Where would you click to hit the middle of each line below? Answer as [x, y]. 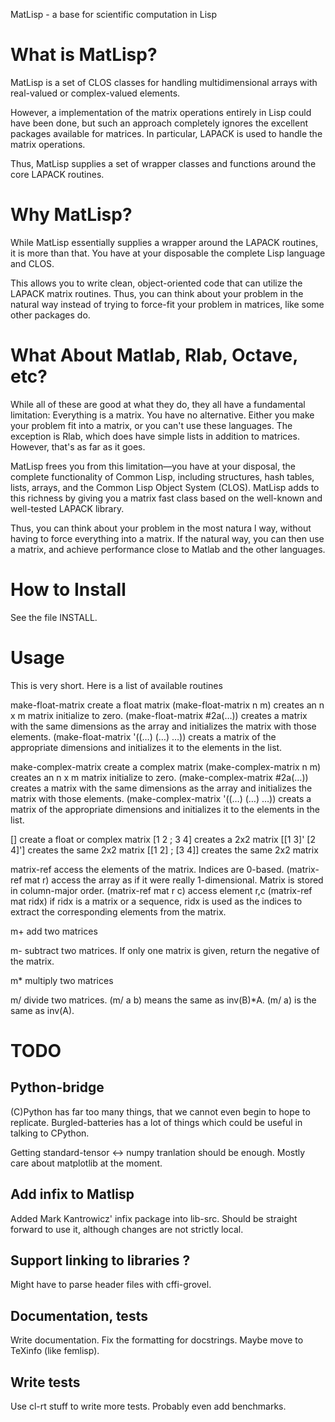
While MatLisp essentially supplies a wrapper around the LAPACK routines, [164, 242]
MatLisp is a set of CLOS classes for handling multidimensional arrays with [164, 82]
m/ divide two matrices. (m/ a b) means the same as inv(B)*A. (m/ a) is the [163, 1000]
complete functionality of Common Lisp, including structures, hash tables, [162, 476]
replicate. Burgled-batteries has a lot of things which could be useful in [156, 1122]
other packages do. [50, 315]
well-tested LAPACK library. [67, 508]
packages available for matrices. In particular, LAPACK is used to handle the [166, 133]
